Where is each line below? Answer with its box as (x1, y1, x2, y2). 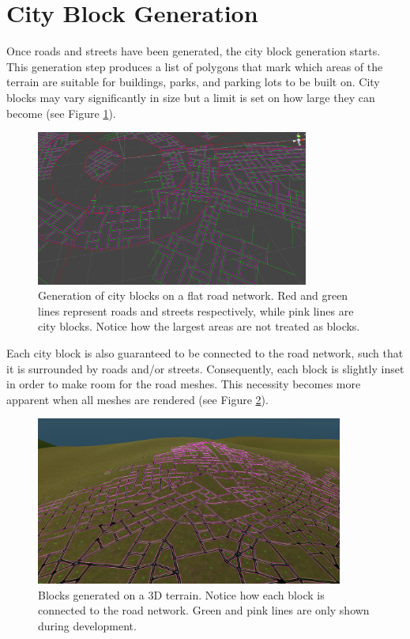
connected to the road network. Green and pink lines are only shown (38, 602, 370, 618)
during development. (38, 617, 137, 633)
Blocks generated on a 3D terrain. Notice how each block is (38, 586, 325, 603)
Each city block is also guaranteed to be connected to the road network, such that (6, 344, 404, 361)
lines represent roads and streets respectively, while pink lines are (38, 302, 354, 319)
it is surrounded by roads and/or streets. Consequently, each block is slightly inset (6, 360, 404, 376)
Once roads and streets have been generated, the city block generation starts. (6, 43, 381, 59)
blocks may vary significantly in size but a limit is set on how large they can (6, 89, 375, 105)
